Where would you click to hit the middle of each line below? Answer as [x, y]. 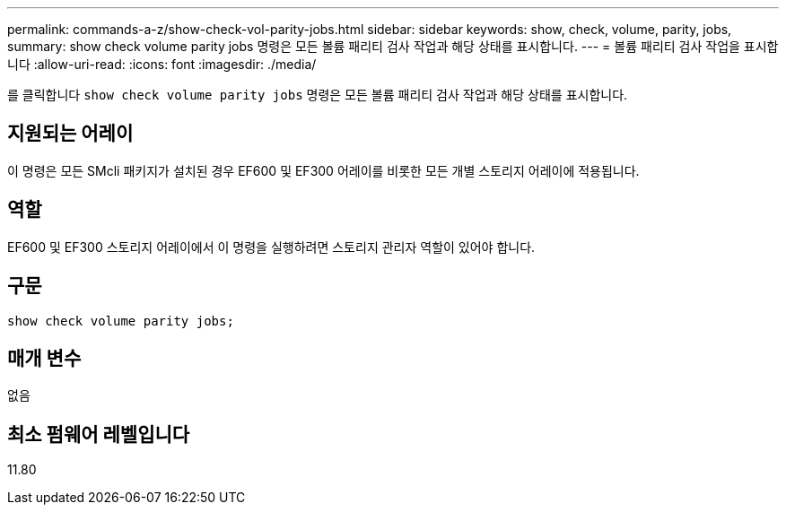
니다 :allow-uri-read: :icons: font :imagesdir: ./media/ [162, 64]
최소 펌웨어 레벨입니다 [99, 434]
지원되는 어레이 [70, 134]
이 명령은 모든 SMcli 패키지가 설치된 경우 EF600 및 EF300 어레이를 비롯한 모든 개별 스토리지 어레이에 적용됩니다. [323, 170]
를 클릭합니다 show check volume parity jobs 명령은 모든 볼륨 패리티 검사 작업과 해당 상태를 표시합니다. [318, 95]
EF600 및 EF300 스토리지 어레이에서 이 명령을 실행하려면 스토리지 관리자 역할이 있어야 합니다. [271, 247]
